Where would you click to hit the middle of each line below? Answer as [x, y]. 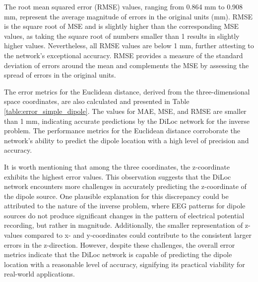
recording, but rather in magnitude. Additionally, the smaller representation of [124, 225]
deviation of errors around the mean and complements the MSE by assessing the [127, 65]
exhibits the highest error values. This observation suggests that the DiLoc [118, 176]
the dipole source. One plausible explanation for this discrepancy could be [116, 196]
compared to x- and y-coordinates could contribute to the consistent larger [138, 235]
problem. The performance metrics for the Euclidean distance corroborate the [122, 131]
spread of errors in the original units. [60, 75]
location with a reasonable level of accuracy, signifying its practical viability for [125, 264]
